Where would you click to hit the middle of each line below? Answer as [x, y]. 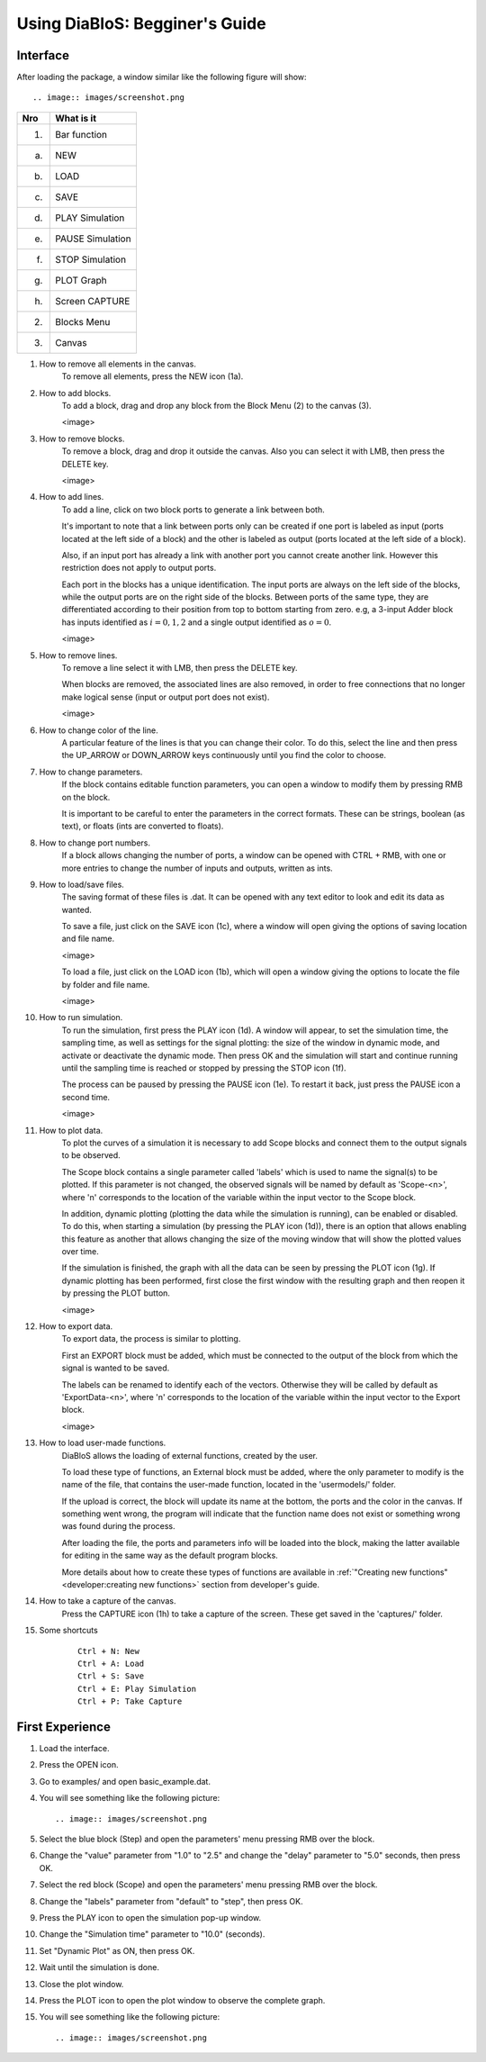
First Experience [64, 1727]
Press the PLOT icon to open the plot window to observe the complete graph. [182, 2000]
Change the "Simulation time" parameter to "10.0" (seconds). [152, 1934]
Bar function [81, 134]
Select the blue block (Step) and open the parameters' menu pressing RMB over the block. [207, 1839]
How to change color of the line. [99, 730]
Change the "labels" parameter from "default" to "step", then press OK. [171, 1901]
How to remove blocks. [82, 439]
